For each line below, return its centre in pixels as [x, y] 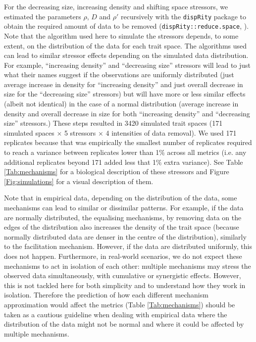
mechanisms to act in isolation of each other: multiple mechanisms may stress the [128, 266]
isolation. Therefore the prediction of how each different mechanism [106, 295]
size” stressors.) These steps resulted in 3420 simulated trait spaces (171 [113, 123]
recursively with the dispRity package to [184, 16]
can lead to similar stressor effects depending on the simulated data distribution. [126, 55]
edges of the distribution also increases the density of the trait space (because [122, 227]
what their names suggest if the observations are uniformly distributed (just [119, 74]
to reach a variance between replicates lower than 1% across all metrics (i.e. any [125, 152]
